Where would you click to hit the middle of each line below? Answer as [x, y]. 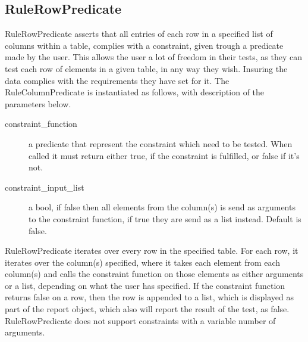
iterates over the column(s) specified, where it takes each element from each [143, 262]
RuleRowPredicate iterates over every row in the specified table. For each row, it [152, 251]
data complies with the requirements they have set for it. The [117, 80]
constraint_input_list [45, 187]
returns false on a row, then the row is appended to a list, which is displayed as [150, 297]
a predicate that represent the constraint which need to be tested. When [161, 143]
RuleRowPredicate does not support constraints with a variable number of [140, 320]
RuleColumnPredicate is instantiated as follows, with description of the [135, 92]
